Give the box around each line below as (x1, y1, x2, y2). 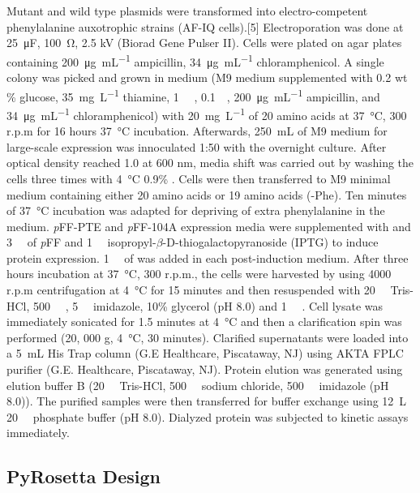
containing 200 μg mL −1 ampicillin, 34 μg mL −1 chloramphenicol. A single (6, 50, 384, 70)
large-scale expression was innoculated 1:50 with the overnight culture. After (6, 138, 387, 155)
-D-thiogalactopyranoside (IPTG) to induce (162, 234, 379, 251)
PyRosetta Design (6, 464, 161, 489)
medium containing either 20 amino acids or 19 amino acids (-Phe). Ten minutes (6, 186, 407, 203)
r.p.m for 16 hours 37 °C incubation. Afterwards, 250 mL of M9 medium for (6, 122, 388, 139)
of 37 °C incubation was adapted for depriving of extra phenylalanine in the (6, 202, 385, 219)
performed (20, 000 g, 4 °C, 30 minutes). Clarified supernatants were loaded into (6, 328, 409, 345)
